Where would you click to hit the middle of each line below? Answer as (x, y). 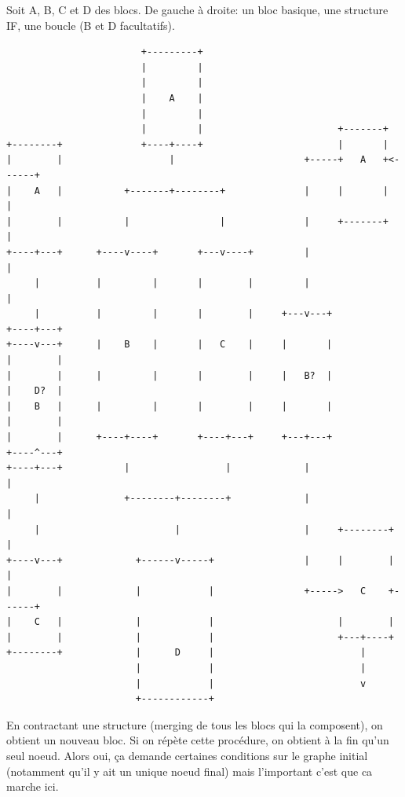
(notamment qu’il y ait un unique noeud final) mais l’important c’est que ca (190, 771)
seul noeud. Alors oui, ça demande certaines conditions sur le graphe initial (187, 755)
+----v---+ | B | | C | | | (170, 345)
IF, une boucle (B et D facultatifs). (91, 25)
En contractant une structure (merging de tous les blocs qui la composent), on (195, 724)
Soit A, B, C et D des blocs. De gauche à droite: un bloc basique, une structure (197, 9)
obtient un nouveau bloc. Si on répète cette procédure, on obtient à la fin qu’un (198, 740)
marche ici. (33, 786)
